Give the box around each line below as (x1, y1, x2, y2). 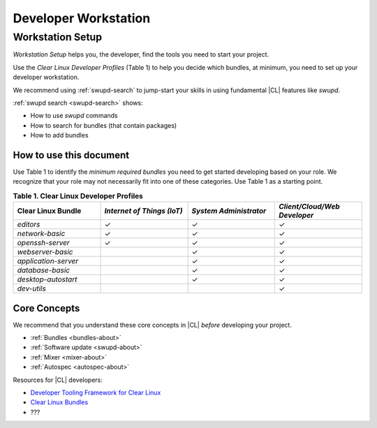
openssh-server (17, 238, 70, 248)
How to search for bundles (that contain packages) (30, 121, 177, 129)
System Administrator (191, 206, 267, 216)
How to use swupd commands (30, 112, 118, 120)
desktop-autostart (17, 274, 77, 284)
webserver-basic (17, 247, 73, 257)
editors (17, 220, 40, 230)
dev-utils (17, 283, 47, 293)
